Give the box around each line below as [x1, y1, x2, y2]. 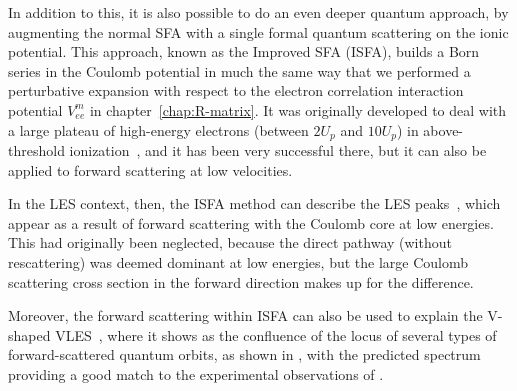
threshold [8, 140, 65, 161]
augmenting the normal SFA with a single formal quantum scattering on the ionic [8, 21, 509, 42]
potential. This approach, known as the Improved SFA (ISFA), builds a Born [8, 41, 480, 62]
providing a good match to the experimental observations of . [8, 363, 384, 384]
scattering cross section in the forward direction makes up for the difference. [8, 271, 474, 292]
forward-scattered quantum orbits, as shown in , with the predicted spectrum [8, 344, 481, 365]
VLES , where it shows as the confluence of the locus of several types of [55, 324, 497, 345]
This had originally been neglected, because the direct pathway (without [8, 232, 452, 253]
